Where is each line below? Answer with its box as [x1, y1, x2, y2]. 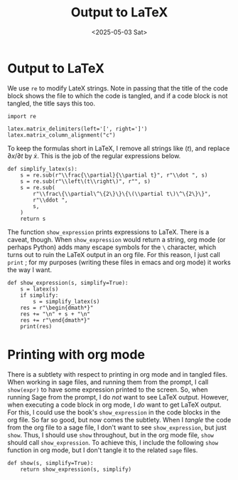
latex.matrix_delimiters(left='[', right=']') [7, 125, 148, 132]
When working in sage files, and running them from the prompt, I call [7, 377, 209, 386]
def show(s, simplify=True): [7, 459, 94, 466]
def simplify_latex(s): [7, 165, 78, 172]
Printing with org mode [7, 346, 146, 362]
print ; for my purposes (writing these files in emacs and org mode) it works [7, 258, 231, 266]
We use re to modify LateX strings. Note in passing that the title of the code [7, 83, 229, 93]
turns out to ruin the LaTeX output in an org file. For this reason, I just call [7, 250, 220, 259]
